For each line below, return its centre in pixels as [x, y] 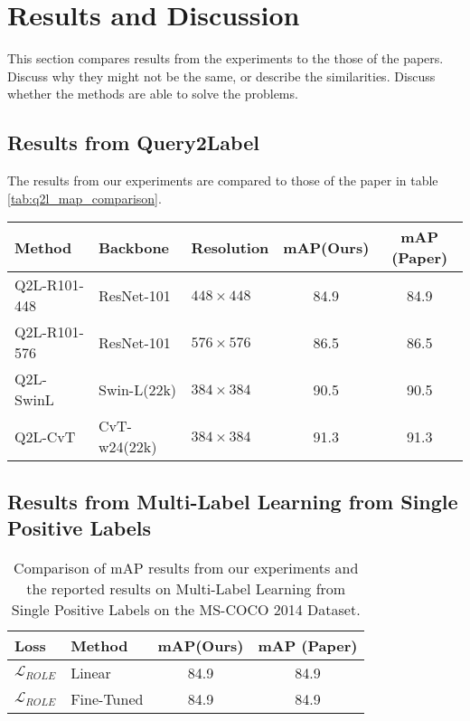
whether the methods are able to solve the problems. [153, 94]
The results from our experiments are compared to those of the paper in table [223, 180]
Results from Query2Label [133, 142]
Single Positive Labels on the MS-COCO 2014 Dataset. [186, 609]
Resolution [230, 247]
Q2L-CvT [45, 436]
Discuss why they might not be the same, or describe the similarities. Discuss [221, 76]
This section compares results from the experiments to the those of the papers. [226, 58]
